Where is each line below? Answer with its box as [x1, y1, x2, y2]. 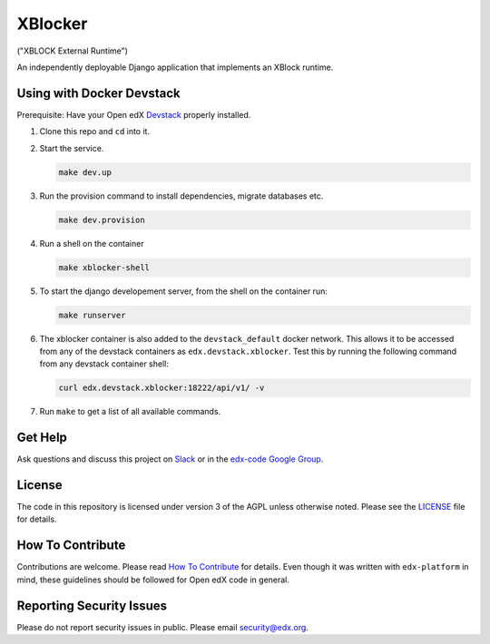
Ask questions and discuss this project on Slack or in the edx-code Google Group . [16, 454, 324, 464]
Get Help [16, 430, 68, 445]
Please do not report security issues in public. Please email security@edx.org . [16, 621, 309, 632]
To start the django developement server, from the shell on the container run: [39, 286, 328, 297]
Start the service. [39, 142, 104, 153]
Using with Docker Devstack [16, 85, 181, 101]
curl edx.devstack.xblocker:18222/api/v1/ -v [58, 383, 265, 394]
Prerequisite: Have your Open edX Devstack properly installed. [16, 109, 251, 120]
